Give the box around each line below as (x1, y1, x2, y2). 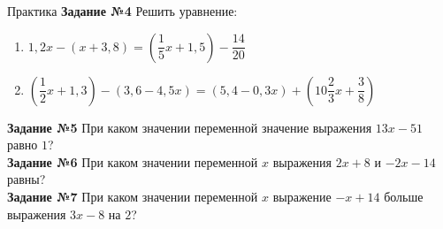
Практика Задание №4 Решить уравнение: (7, 2, 238, 19)
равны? (7, 170, 46, 188)
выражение (272, 187, 332, 205)
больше (384, 187, 424, 205)
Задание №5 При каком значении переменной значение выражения (7, 118, 372, 136)
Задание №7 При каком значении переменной (7, 187, 258, 205)
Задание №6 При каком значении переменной (7, 152, 258, 171)
